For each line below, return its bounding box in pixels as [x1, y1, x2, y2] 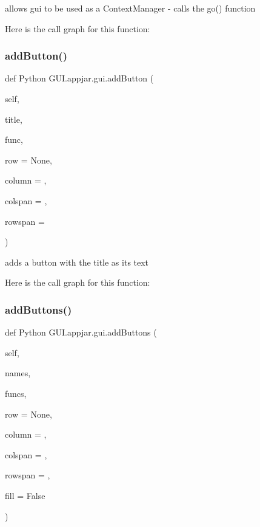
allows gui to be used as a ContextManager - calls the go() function [5, 2, 256, 14]
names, [5, 367, 31, 379]
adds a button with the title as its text [5, 255, 149, 268]
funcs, [5, 387, 27, 399]
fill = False [5, 489, 45, 501]
